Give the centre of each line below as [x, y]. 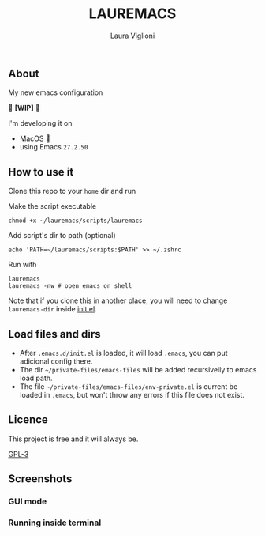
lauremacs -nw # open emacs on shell [70, 286]
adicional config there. [56, 361]
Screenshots [40, 479]
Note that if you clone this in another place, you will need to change [118, 300]
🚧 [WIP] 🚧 [24, 108]
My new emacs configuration [56, 92]
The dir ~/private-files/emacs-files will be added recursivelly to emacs [138, 369]
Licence [28, 420]
